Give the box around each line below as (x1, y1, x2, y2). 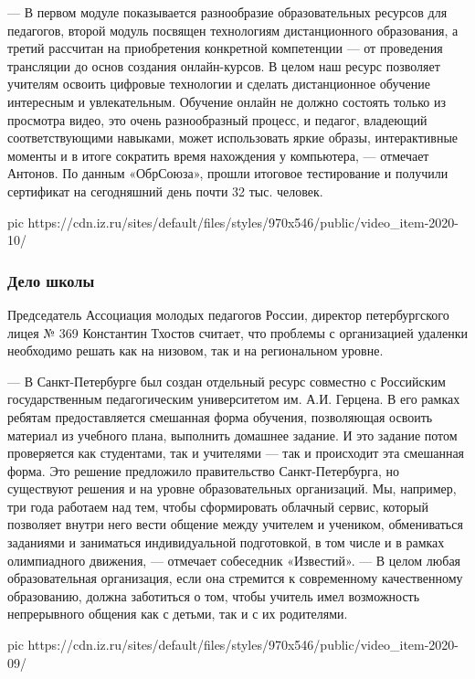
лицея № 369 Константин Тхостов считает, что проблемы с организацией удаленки (7, 323, 468, 342)
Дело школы (7, 269, 95, 292)
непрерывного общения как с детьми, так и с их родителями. (7, 604, 348, 623)
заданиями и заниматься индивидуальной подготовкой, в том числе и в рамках (7, 533, 445, 552)
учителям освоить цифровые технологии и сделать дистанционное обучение (7, 74, 430, 93)
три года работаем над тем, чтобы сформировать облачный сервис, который (7, 496, 428, 515)
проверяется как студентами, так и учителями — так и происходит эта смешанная (7, 443, 465, 462)
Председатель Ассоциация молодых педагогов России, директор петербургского (7, 304, 449, 324)
